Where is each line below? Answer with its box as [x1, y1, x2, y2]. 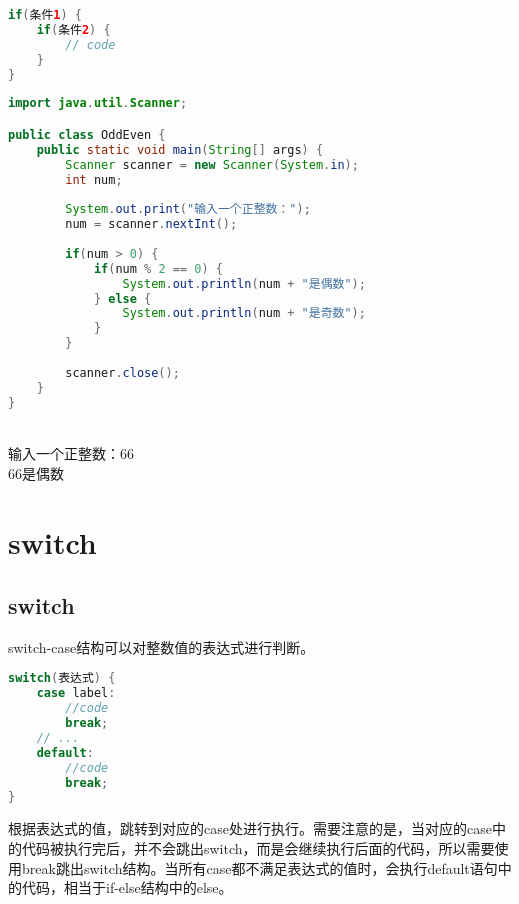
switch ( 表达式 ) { [8, 671, 116, 686]
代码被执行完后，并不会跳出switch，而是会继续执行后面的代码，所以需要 [21, 837, 495, 858]
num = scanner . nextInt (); [65, 217, 238, 232]
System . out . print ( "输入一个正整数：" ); [65, 202, 311, 217]
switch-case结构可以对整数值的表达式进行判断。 [8, 636, 315, 657]
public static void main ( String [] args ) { [36, 142, 324, 157]
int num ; [65, 172, 123, 187]
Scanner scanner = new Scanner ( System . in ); [65, 157, 359, 172]
